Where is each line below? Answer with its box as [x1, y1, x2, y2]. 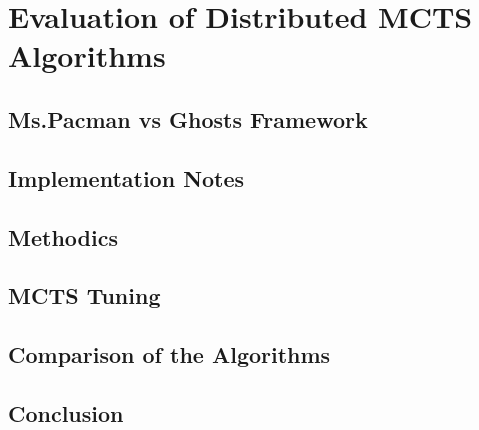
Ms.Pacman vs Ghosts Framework [8, 103, 368, 134]
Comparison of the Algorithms [8, 339, 331, 370]
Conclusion [8, 397, 124, 428]
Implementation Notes [8, 162, 245, 193]
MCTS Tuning [8, 280, 161, 311]
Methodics [8, 221, 118, 252]
